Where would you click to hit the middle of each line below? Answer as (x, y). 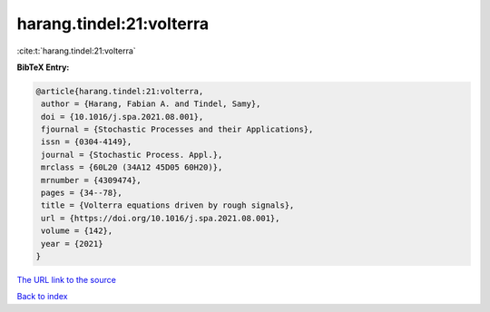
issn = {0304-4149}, (87, 142)
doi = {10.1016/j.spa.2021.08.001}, (122, 117)
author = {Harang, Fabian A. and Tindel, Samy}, (151, 104)
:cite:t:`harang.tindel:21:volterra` (76, 51)
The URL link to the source (67, 279)
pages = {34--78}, (82, 193)
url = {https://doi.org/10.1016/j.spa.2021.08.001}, (161, 218)
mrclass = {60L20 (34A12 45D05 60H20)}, (132, 167)
